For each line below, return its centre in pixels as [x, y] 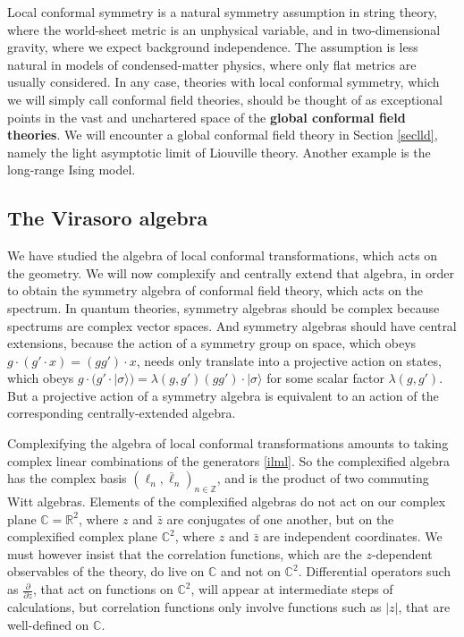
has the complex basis [67, 478]
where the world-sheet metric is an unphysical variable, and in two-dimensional [224, 29]
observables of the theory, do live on [106, 571]
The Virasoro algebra [108, 218]
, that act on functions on [103, 589]
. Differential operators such [375, 571]
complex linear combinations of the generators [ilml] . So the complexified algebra [228, 460]
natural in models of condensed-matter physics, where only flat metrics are [212, 64]
